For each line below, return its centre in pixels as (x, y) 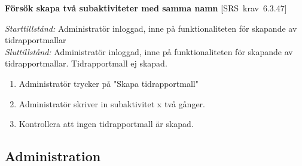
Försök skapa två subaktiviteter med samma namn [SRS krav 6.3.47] (146, 8)
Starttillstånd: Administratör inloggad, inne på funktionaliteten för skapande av (151, 28)
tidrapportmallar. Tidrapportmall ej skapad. (86, 63)
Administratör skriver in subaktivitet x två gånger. (112, 103)
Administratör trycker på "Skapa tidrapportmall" (109, 83)
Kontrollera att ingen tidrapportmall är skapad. (106, 124)
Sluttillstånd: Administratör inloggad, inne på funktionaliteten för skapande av (149, 51)
